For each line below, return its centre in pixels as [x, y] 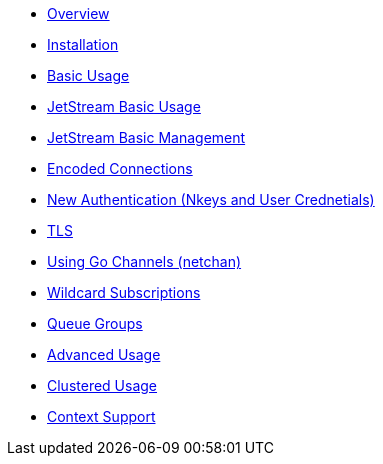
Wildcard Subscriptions [124, 292]
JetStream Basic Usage [124, 106]
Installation [83, 44]
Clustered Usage [102, 385]
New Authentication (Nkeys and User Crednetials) [211, 199]
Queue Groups [95, 323]
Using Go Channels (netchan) [144, 261]
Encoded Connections [120, 168]
